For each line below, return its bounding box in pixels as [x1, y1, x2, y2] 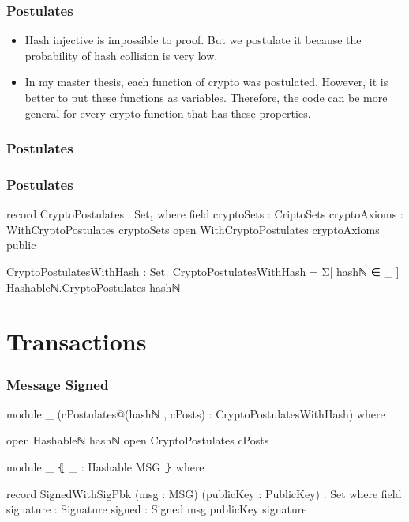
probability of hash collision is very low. [24, 47, 218, 63]
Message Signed [6, 374, 109, 394]
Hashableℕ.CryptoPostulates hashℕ [6, 278, 181, 295]
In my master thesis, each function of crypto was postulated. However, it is [24, 74, 388, 90]
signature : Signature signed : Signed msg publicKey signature [6, 501, 307, 517]
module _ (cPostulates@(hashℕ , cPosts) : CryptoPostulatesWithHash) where [6, 405, 385, 422]
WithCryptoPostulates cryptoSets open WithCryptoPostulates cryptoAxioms [6, 221, 380, 237]
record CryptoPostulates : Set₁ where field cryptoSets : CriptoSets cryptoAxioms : [6, 206, 403, 222]
